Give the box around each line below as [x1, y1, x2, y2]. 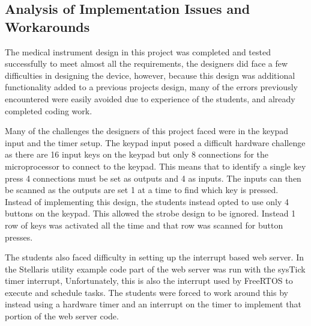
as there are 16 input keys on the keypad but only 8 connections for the [5, 148, 269, 161]
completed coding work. [5, 104, 92, 117]
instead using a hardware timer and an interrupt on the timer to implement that [5, 298, 301, 310]
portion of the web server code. [5, 310, 119, 322]
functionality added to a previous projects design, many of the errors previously [5, 81, 298, 93]
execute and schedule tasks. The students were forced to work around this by [5, 286, 288, 298]
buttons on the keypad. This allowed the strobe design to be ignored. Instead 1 [5, 207, 296, 220]
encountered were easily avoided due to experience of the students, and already [5, 92, 295, 105]
